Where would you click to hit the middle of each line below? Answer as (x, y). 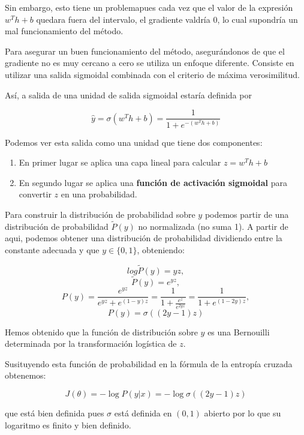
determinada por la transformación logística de (91, 343)
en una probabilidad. (99, 194)
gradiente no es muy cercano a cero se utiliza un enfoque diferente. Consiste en (150, 63)
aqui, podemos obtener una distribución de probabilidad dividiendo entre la (144, 238)
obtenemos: (25, 375)
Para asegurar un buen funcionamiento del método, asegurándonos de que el (145, 51)
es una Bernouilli (239, 331)
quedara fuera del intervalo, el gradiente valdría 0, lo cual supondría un (167, 19)
